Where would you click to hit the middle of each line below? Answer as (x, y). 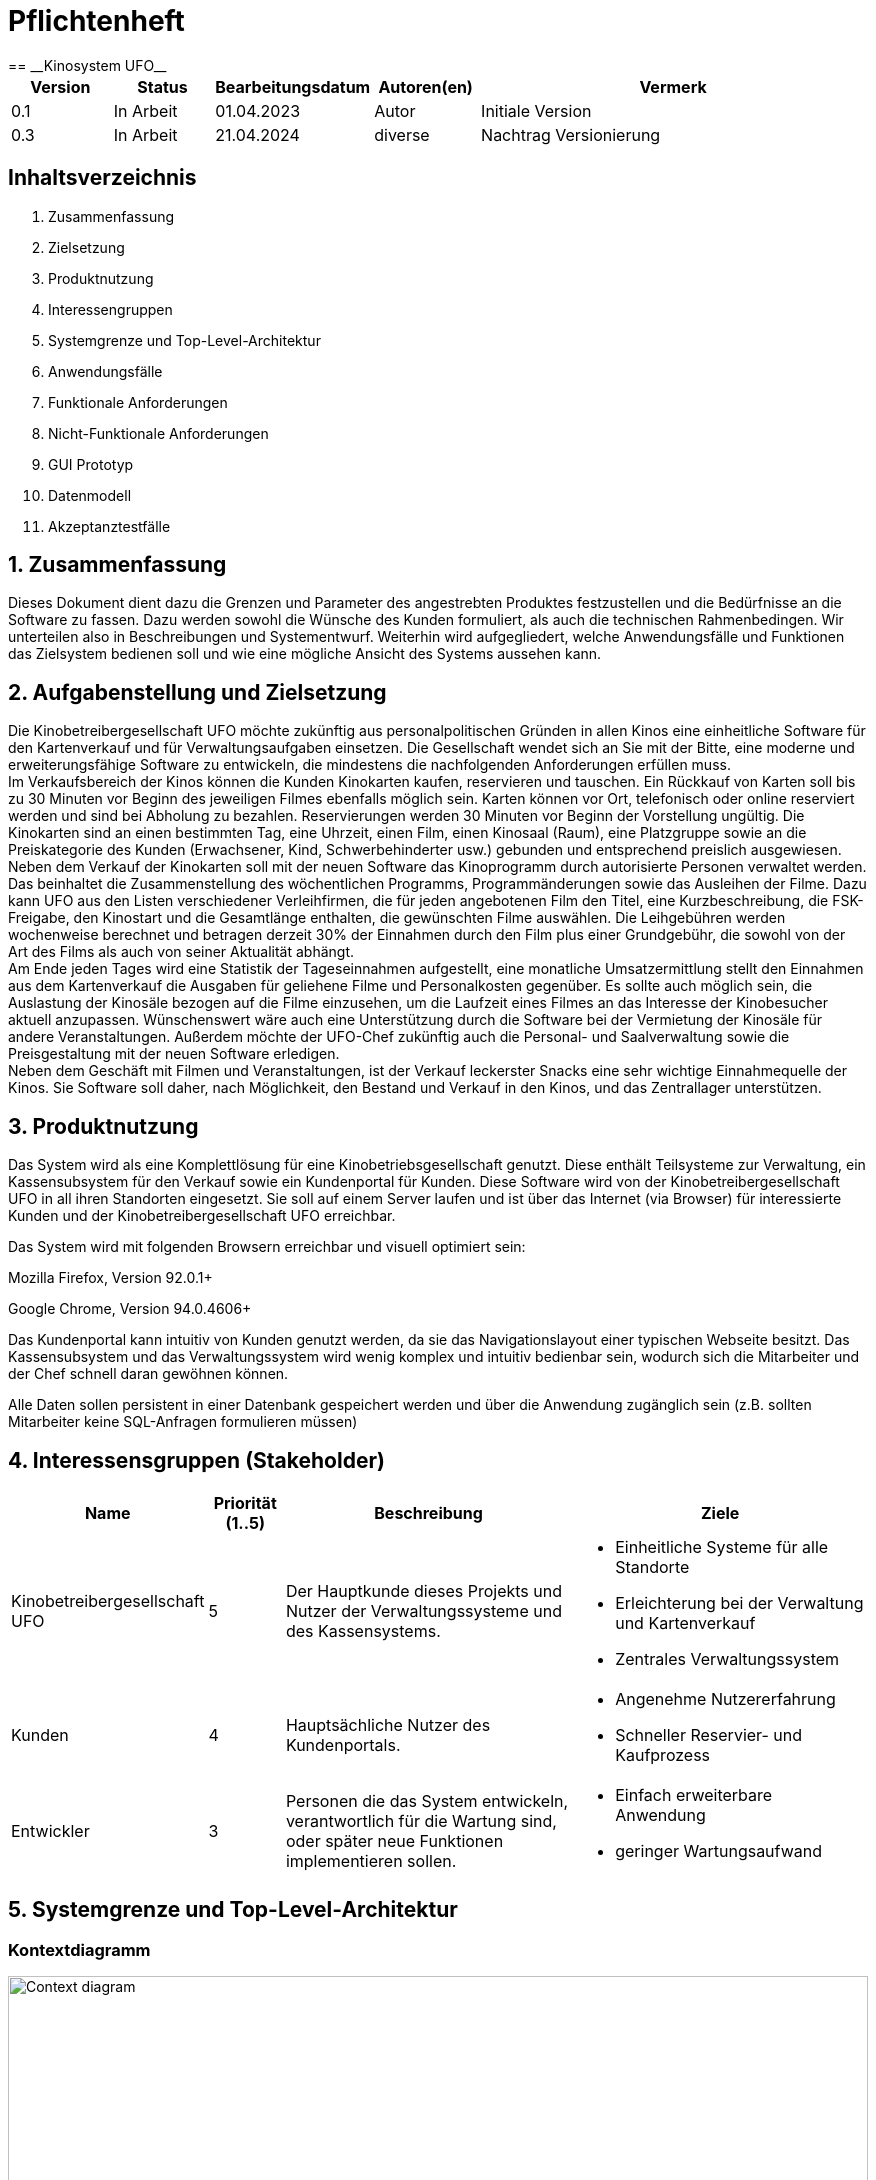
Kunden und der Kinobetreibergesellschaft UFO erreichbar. (202, 1216)
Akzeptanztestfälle (109, 526)
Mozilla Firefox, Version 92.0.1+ (110, 1278)
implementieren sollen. (371, 1860)
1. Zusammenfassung (117, 565)
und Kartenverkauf (685, 1622)
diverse (402, 134)
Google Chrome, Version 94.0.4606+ (130, 1309)
